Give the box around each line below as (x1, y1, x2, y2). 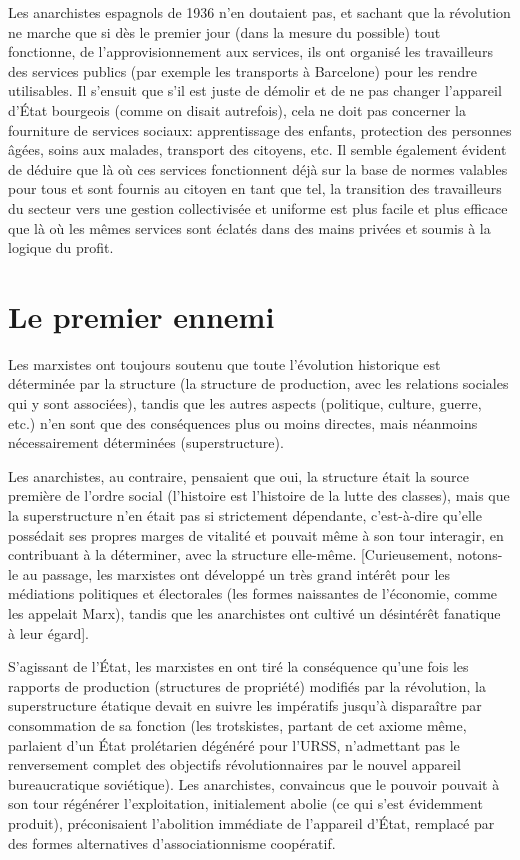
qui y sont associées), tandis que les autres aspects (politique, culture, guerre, (8, 393, 482, 414)
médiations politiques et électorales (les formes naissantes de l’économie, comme (8, 583, 498, 604)
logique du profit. (8, 237, 114, 258)
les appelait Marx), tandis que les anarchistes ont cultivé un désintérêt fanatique (8, 602, 501, 623)
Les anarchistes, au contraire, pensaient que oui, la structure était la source (8, 465, 469, 486)
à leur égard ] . (8, 622, 90, 643)
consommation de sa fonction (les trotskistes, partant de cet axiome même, (8, 714, 467, 735)
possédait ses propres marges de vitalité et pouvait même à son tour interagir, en (8, 524, 504, 545)
